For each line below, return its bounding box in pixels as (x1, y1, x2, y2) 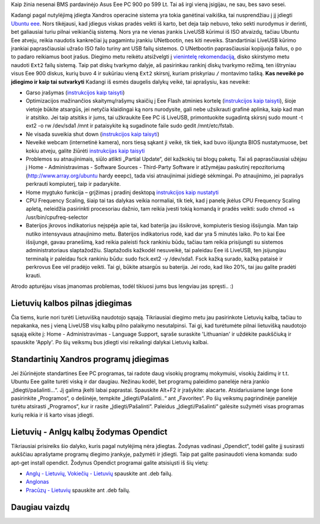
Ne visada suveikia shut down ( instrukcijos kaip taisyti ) (25, 131, 160, 138)
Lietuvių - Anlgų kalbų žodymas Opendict (11, 427, 168, 437)
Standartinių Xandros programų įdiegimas (11, 354, 169, 364)
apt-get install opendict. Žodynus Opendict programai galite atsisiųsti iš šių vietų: (11, 459, 209, 466)
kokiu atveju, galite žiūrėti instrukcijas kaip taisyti (25, 147, 145, 154)
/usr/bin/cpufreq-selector (25, 214, 88, 221)
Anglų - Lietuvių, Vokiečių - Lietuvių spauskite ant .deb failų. (25, 469, 173, 477)
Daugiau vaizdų (11, 502, 70, 512)
